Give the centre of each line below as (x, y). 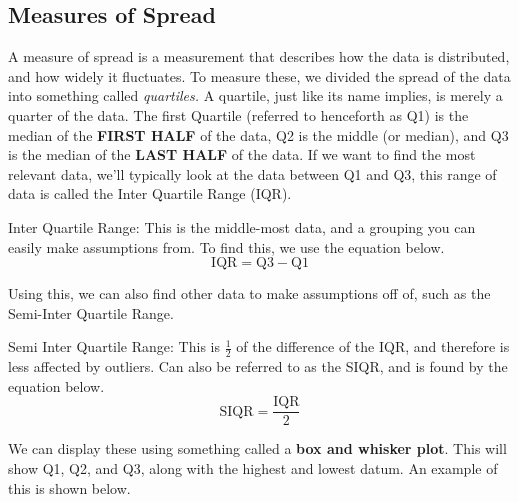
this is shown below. (69, 487)
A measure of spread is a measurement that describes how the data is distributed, (259, 56)
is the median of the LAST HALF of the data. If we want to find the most (242, 154)
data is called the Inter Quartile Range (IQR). (150, 193)
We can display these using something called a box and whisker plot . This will (257, 448)
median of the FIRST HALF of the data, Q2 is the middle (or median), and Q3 (258, 134)
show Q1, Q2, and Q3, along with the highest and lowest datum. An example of (253, 468)
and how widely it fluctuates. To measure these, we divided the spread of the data (259, 75)
